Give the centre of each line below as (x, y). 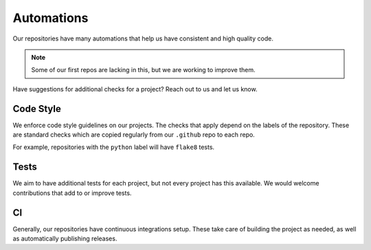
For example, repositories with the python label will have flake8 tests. (114, 147)
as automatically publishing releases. (65, 238)
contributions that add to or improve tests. (72, 193)
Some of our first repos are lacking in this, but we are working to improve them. (143, 70)
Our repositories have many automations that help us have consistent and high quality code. (143, 38)
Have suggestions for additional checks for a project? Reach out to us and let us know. (135, 89)
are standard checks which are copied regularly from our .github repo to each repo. (134, 135)
